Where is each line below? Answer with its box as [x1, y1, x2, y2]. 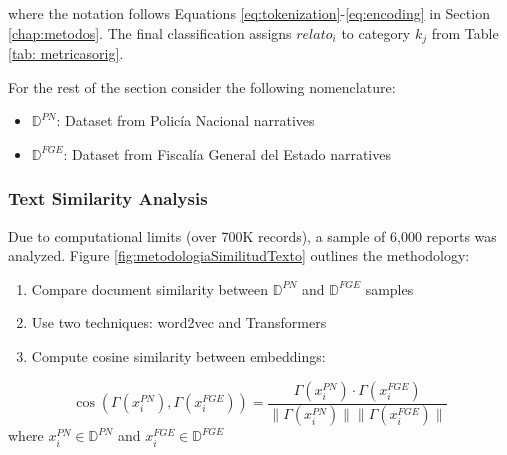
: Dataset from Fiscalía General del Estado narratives [63, 143, 391, 164]
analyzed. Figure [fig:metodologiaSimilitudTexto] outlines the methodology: [8, 245, 470, 266]
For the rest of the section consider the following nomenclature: [8, 76, 396, 97]
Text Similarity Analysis [8, 186, 208, 211]
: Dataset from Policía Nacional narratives [56, 110, 315, 131]
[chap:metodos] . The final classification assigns [8, 22, 292, 43]
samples [365, 278, 414, 299]
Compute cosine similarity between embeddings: [31, 346, 326, 367]
